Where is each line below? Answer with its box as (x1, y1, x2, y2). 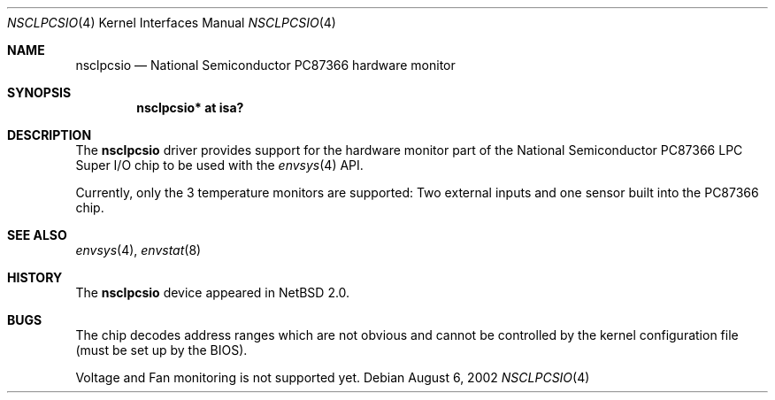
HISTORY (7, 270, 63, 285)
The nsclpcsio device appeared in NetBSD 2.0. (75, 285, 350, 300)
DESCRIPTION (7, 127, 92, 142)
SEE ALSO (7, 227, 67, 242)
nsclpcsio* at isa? (136, 100, 244, 115)
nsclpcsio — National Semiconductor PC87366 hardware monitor (75, 58, 456, 73)
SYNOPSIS (7, 85, 72, 100)
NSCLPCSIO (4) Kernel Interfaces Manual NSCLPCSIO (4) (7, 15, 336, 30)
